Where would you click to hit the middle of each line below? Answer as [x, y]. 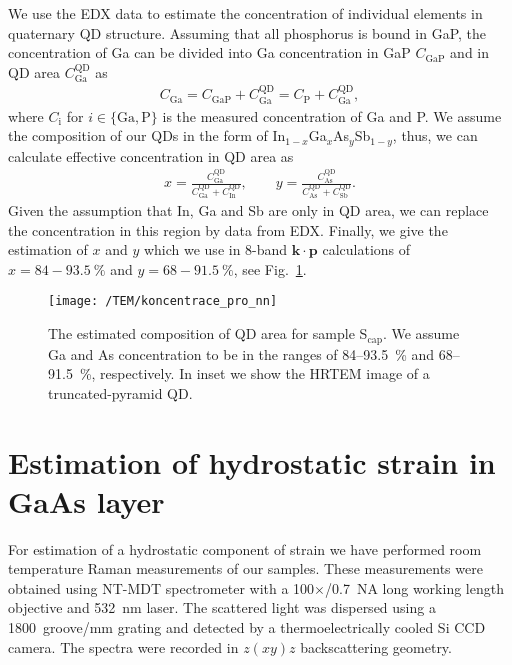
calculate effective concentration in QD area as [151, 155]
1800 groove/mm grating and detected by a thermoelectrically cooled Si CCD [247, 627]
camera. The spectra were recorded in [123, 646]
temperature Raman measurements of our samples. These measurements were [245, 568]
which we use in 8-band [215, 249]
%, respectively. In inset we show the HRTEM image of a [254, 373]
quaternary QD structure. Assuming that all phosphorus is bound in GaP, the [247, 32]
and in [470, 52]
